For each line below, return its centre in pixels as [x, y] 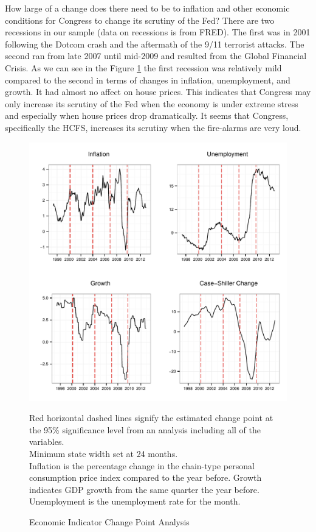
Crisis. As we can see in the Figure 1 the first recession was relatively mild [143, 67]
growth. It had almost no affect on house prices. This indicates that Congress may [158, 92]
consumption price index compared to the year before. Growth [146, 477]
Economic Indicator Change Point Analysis [109, 521]
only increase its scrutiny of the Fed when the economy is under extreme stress [152, 103]
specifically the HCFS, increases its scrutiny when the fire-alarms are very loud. [153, 127]
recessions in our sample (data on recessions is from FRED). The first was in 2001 [158, 32]
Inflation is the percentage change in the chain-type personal [142, 465]
